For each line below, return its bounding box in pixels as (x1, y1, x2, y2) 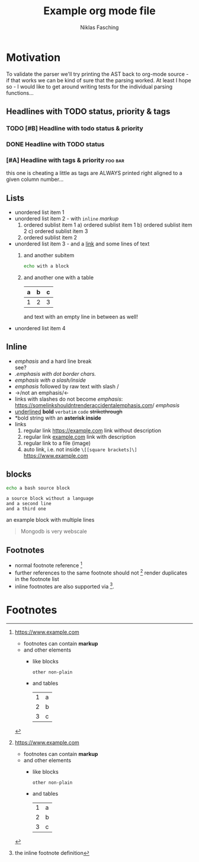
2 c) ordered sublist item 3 (23, 228, 88, 235)
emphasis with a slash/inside (14, 376, 86, 384)
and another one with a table (23, 274, 94, 281)
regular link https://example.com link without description (23, 427, 162, 434)
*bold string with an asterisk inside (14, 414, 102, 422)
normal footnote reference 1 (14, 561, 83, 569)
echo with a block (23, 263, 69, 269)
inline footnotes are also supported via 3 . (14, 582, 114, 590)
